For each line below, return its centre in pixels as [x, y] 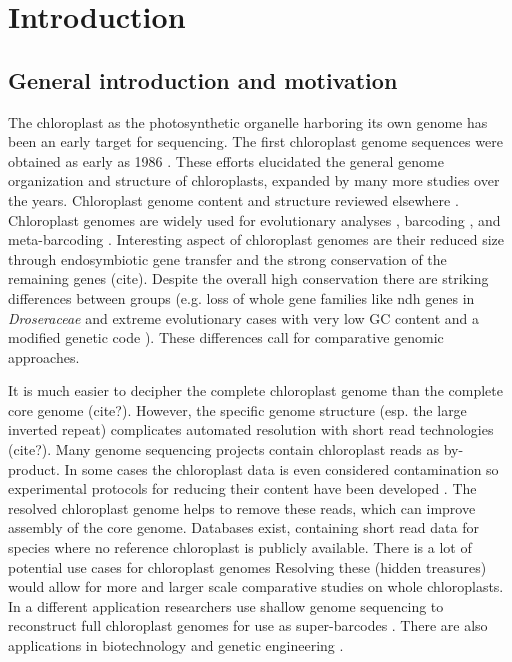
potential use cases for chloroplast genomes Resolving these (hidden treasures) [247, 566]
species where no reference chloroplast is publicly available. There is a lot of [240, 547]
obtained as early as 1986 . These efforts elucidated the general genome [226, 160]
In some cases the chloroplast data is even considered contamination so [281, 468]
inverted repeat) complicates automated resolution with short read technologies [251, 429]
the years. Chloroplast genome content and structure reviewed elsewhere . [233, 199]
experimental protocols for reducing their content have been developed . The [242, 488]
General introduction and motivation [203, 79]
